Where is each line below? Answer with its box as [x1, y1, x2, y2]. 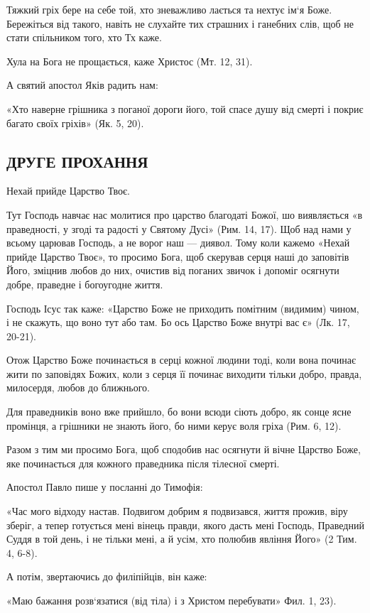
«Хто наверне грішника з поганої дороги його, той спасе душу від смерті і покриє [6, 101, 364, 116]
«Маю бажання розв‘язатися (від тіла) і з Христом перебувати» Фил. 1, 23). [6, 593, 337, 608]
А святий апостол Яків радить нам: [6, 77, 158, 92]
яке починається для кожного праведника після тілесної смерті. [6, 455, 280, 470]
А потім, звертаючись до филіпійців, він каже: [6, 569, 207, 584]
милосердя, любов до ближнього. [6, 380, 150, 395]
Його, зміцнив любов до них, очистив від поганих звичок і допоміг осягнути [6, 263, 339, 278]
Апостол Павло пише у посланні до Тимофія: [6, 479, 203, 494]
